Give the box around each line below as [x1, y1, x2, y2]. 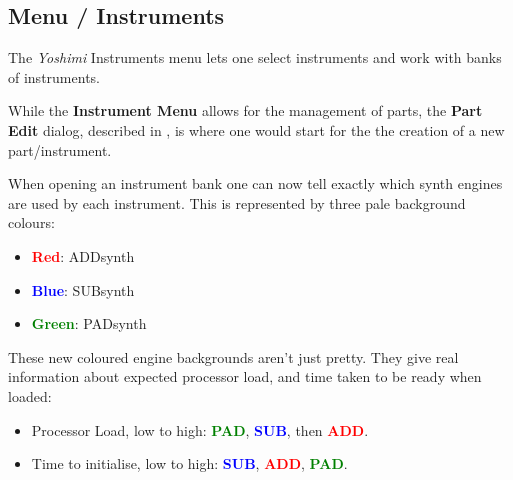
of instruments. [8, 66, 100, 87]
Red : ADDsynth [31, 245, 135, 266]
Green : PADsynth [31, 313, 147, 334]
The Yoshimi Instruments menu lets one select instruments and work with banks [8, 47, 502, 68]
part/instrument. [8, 139, 112, 160]
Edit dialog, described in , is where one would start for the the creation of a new [8, 119, 505, 140]
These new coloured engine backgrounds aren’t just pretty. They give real [8, 346, 459, 367]
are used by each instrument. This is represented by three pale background [8, 192, 466, 213]
